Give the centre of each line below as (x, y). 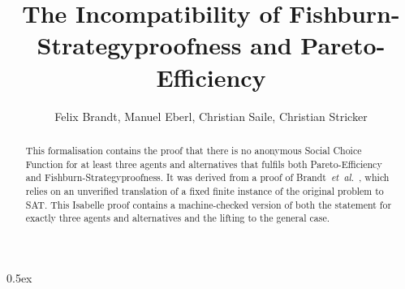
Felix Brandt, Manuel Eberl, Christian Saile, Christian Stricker (211, 116)
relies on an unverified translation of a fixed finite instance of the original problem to (205, 190)
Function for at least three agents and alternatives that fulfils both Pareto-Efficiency (204, 164)
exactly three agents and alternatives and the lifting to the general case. (177, 218)
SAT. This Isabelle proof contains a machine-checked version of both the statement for (209, 204)
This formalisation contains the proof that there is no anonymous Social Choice (194, 150)
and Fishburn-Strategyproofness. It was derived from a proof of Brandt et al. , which (207, 177)
